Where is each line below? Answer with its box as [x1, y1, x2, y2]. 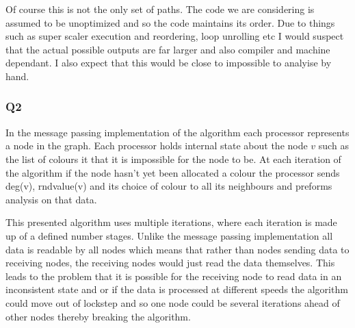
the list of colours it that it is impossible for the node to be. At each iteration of [5, 151, 341, 166]
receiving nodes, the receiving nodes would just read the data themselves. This [5, 255, 335, 270]
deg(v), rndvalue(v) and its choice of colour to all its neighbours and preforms [5, 179, 332, 193]
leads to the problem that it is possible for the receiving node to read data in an [5, 268, 342, 283]
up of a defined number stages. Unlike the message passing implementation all [5, 228, 333, 242]
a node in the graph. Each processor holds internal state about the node [5, 138, 308, 153]
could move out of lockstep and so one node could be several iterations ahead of [5, 295, 340, 310]
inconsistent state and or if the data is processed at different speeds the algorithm [5, 282, 348, 297]
